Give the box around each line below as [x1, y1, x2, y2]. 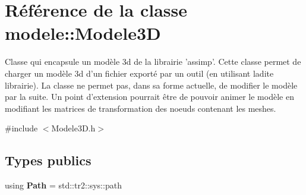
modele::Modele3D [5, 21, 161, 45]
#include [5, 122, 38, 134]
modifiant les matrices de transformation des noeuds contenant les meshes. [5, 102, 276, 114]
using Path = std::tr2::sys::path [5, 179, 122, 191]
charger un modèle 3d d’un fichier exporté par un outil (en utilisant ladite [5, 67, 274, 79]
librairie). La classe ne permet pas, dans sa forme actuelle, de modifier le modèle [5, 78, 298, 91]
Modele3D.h [51, 122, 96, 134]
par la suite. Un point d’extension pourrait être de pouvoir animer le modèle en [5, 90, 294, 103]
